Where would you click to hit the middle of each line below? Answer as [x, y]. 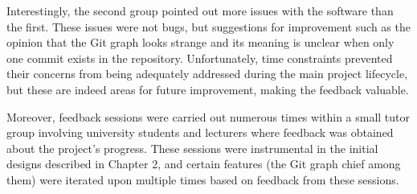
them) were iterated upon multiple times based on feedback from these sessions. [203, 179]
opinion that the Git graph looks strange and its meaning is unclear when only [200, 42]
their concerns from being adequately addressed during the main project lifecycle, [207, 74]
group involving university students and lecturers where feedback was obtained [200, 132]
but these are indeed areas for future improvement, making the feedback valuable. [208, 89]
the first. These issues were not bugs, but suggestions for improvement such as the [208, 26]
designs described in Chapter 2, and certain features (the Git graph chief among [204, 164]
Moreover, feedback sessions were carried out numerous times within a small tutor [208, 116]
